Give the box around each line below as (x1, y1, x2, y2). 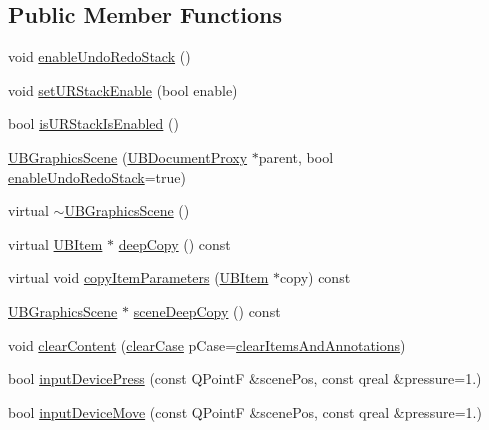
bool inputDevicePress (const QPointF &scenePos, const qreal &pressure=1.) (8, 368, 482, 389)
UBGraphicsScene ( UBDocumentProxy (8, 146, 248, 167)
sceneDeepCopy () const (133, 300, 281, 321)
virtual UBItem (8, 233, 103, 254)
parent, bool (258, 146, 334, 167)
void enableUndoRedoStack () (8, 46, 191, 67)
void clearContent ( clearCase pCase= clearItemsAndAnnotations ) (8, 334, 406, 355)
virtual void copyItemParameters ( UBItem (8, 267, 269, 288)
